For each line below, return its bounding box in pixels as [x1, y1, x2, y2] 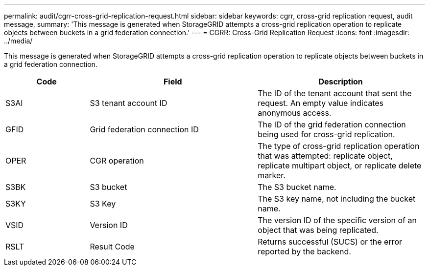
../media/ [4, 37, 33, 45]
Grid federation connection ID [90, 125, 199, 134]
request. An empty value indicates [258, 98, 384, 108]
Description [318, 77, 363, 86]
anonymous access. [258, 108, 332, 118]
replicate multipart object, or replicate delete [258, 161, 422, 170]
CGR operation [90, 156, 144, 166]
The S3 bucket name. [258, 182, 336, 192]
